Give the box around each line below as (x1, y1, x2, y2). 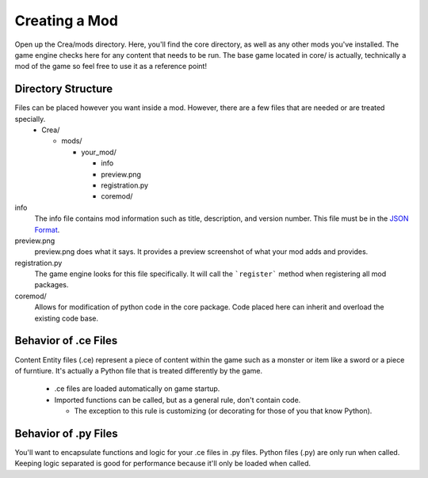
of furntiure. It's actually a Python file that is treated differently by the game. (14, 366, 263, 375)
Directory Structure (14, 82, 113, 96)
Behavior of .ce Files (14, 334, 118, 347)
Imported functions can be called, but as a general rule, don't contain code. (54, 395, 301, 404)
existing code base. (34, 313, 99, 323)
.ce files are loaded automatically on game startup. (54, 384, 220, 393)
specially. (14, 114, 46, 123)
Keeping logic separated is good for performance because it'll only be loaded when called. (14, 459, 311, 469)
